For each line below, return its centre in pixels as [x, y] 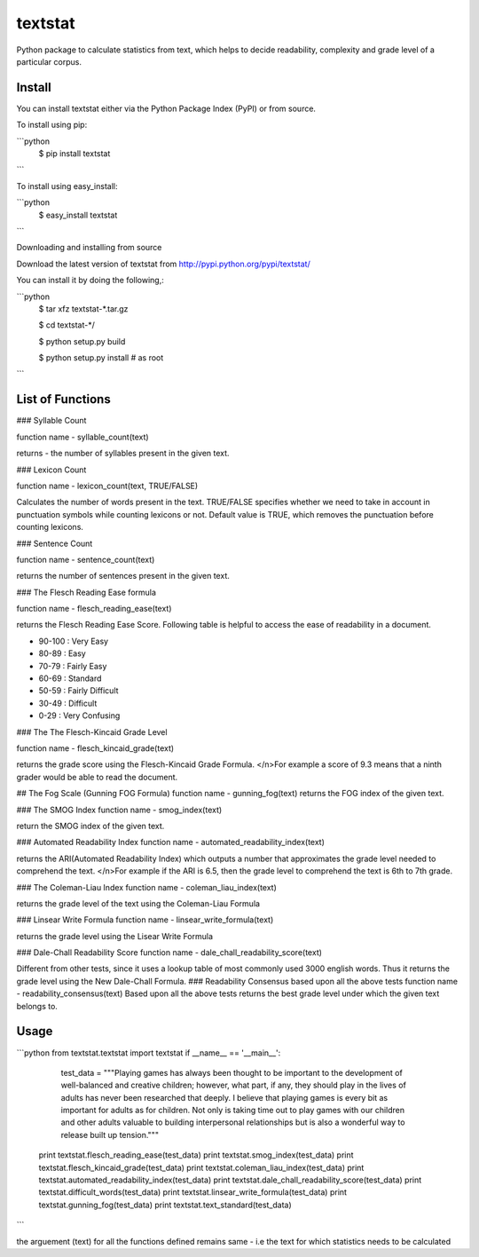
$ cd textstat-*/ [67, 325]
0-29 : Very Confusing [79, 715]
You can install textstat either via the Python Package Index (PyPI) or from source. [166, 108]
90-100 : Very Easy [74, 641]
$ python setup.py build [82, 341]
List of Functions [63, 399]
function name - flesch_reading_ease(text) [94, 609]
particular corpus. [49, 61]
